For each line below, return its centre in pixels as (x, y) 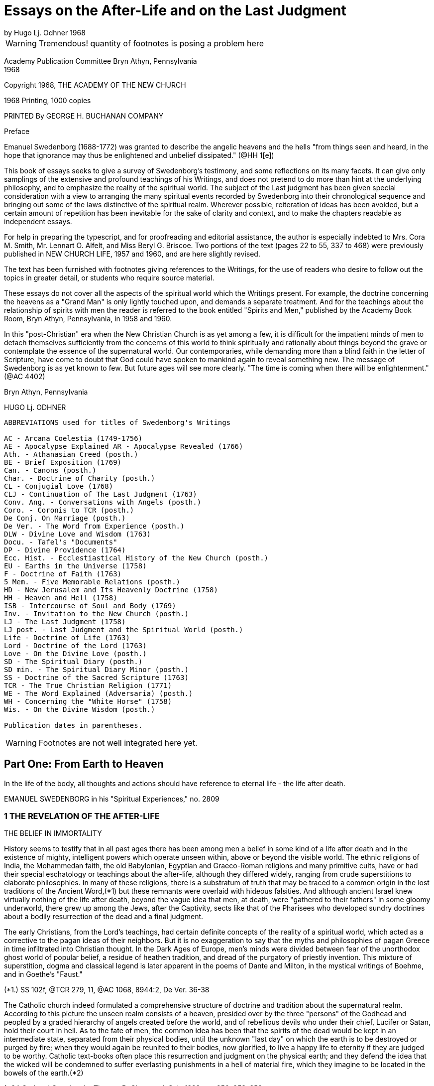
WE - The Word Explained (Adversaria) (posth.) (99, 693)
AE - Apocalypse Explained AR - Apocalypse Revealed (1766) (124, 446)
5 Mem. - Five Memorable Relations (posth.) (92, 582)
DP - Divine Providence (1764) (65, 550)
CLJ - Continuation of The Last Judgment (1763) (101, 494)
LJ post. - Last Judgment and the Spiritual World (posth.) (124, 629)
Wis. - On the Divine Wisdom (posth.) (80, 709)
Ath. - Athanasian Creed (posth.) (71, 454)
